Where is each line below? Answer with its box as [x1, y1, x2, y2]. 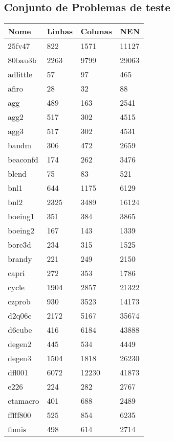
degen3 [8, 352, 32, 364]
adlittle [8, 69, 32, 80]
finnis [8, 423, 26, 435]
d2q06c [8, 310, 32, 322]
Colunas [80, 25, 112, 37]
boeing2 [8, 225, 35, 236]
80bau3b [8, 54, 37, 66]
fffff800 [8, 409, 31, 421]
